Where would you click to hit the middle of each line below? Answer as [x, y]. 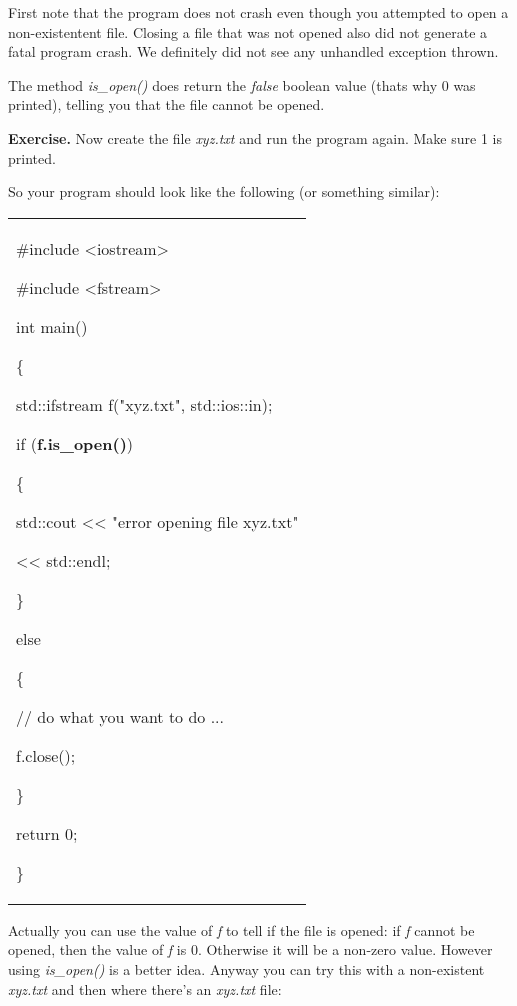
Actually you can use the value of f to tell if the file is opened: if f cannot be [241, 929]
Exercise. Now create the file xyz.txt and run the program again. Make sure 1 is [255, 137]
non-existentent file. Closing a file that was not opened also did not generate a [248, 31]
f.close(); [46, 755]
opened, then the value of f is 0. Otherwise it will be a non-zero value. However [250, 949]
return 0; [47, 833]
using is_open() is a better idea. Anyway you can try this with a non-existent [246, 968]
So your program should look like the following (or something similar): [224, 191]
